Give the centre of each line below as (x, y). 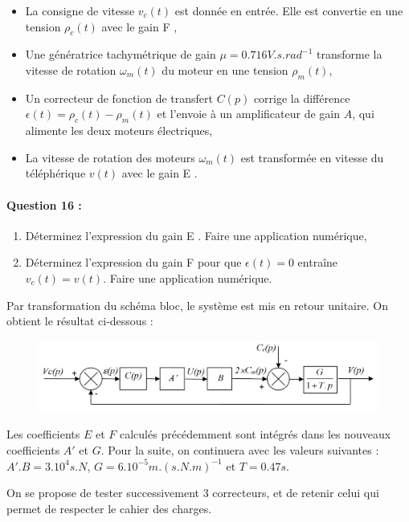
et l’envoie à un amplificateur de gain (248, 114)
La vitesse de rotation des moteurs (110, 157)
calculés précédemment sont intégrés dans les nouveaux (256, 434)
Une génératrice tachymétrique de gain (121, 54)
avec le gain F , (139, 26)
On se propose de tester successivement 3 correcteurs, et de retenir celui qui (193, 493)
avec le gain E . (160, 173)
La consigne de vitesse (80, 10)
